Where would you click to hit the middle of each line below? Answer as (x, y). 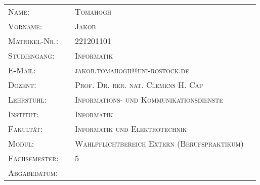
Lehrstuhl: (27, 99)
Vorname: (25, 26)
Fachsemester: (33, 158)
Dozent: (22, 85)
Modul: (21, 143)
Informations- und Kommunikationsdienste (149, 99)
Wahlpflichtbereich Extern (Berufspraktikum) (159, 143)
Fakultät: (26, 129)
